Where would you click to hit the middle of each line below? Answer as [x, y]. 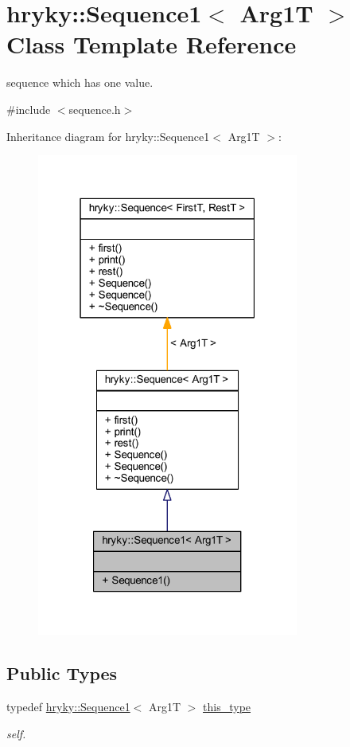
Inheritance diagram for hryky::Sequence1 [108, 136]
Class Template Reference [152, 44]
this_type [227, 706]
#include [29, 109]
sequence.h [95, 109]
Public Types [62, 673]
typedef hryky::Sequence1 [68, 706]
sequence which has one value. [80, 82]
